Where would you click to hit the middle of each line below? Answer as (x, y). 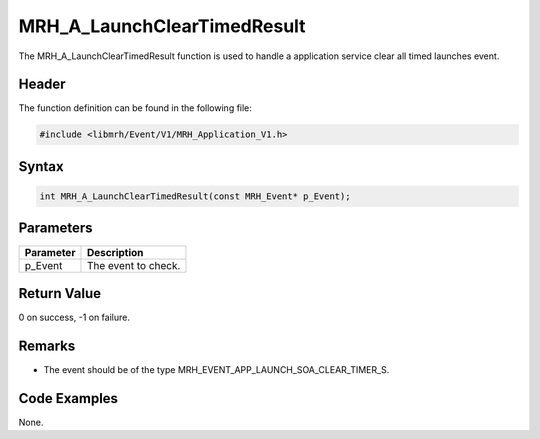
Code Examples (68, 398)
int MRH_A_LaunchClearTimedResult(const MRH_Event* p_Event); (195, 196)
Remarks (47, 345)
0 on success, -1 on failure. (74, 317)
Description (115, 252)
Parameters (55, 228)
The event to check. (133, 265)
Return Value (60, 293)
